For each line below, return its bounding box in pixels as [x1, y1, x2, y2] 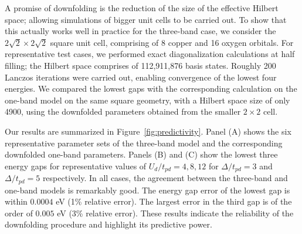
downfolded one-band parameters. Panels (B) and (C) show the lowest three [5, 148, 278, 161]
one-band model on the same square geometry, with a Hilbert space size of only [5, 93, 290, 106]
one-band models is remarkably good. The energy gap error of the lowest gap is [5, 183, 290, 196]
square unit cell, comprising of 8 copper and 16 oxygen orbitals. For [50, 36, 294, 48]
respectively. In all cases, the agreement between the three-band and [42, 172, 288, 184]
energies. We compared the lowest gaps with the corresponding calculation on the [5, 82, 297, 95]
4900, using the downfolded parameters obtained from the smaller [5, 105, 241, 118]
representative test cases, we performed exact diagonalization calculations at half [5, 48, 295, 60]
